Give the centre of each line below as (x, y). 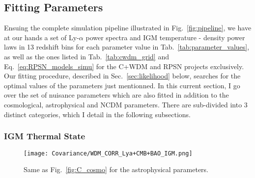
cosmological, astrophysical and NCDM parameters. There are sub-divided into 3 (126, 104)
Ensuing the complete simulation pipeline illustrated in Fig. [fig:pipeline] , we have (128, 28)
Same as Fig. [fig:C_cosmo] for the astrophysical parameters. (116, 169)
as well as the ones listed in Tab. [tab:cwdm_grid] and (86, 56)
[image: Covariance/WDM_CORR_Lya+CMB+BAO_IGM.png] (108, 154)
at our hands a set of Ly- (42, 37)
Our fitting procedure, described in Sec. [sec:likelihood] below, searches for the (122, 76)
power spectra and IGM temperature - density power (165, 37)
